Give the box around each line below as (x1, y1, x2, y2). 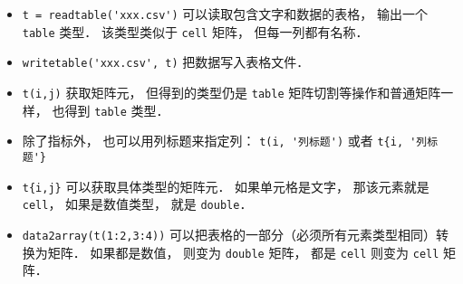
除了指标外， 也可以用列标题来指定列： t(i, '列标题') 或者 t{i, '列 (22, 131, 428, 150)
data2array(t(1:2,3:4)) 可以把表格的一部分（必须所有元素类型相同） (22, 224, 436, 243)
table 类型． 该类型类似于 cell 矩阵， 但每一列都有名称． (22, 22, 369, 41)
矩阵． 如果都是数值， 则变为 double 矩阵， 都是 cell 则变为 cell (47, 242, 439, 261)
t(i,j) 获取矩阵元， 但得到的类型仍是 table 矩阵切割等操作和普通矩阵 (22, 82, 441, 101)
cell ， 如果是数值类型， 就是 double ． (22, 194, 253, 213)
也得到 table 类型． (52, 100, 169, 119)
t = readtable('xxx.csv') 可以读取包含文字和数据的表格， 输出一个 (22, 5, 428, 23)
